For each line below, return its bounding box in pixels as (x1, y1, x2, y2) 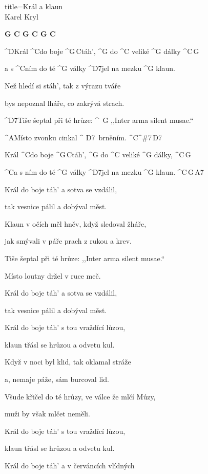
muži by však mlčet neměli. (5, 408, 90, 419)
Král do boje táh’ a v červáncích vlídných (5, 460, 135, 471)
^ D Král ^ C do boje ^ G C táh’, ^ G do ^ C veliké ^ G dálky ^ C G (5, 45, 199, 56)
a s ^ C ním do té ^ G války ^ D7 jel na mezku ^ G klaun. (5, 63, 176, 74)
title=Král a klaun (5, 1, 63, 11)
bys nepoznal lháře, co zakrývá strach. (5, 97, 124, 108)
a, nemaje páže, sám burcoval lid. (5, 374, 109, 385)
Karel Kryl (5, 11, 38, 22)
